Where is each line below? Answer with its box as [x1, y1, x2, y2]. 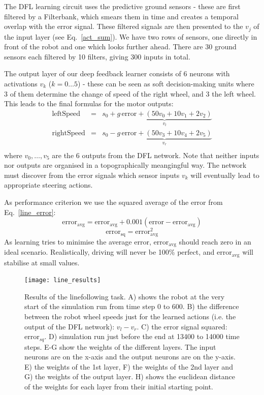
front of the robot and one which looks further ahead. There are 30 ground [4, 41, 237, 52]
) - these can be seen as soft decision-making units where [77, 78, 254, 89]
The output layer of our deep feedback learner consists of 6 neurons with [4, 68, 230, 79]
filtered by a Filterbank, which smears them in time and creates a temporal [4, 11, 239, 21]
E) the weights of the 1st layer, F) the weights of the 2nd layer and [24, 361, 233, 372]
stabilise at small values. [4, 257, 80, 267]
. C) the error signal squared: [137, 321, 227, 331]
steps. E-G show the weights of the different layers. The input [24, 341, 216, 352]
